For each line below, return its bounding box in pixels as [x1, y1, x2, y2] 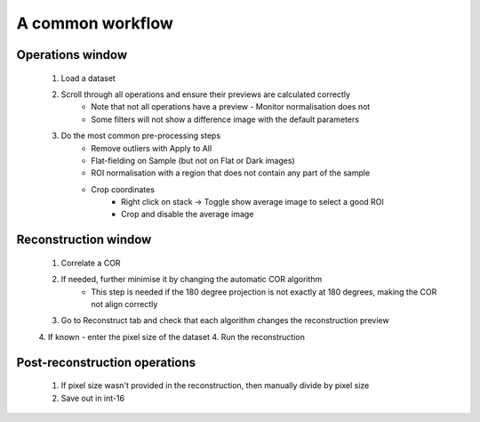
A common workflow [16, 13, 173, 33]
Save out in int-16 [60, 393, 124, 403]
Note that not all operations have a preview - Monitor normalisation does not [91, 101, 371, 112]
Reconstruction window [16, 232, 152, 248]
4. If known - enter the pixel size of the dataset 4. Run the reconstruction [38, 331, 306, 342]
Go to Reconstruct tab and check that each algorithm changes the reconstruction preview [60, 315, 390, 326]
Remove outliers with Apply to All [91, 142, 212, 153]
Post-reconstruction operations [16, 354, 196, 369]
